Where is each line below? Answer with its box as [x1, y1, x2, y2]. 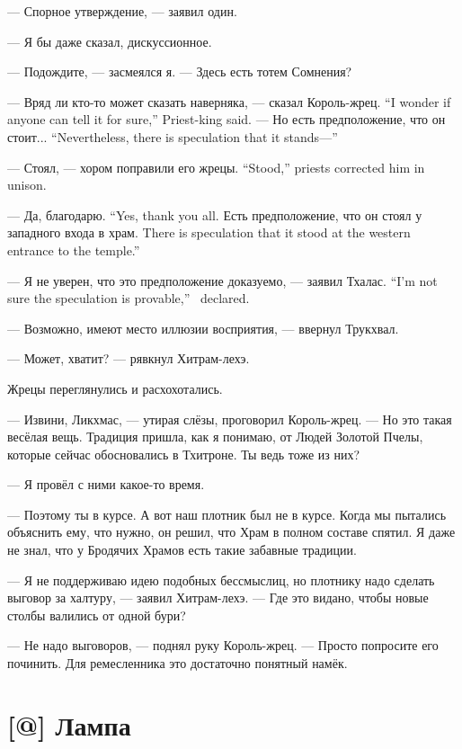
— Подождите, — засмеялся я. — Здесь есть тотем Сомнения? [7, 62, 352, 81]
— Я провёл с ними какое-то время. [7, 475, 205, 494]
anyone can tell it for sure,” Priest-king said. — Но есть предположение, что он [7, 110, 446, 129]
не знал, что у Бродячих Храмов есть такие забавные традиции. [7, 540, 357, 559]
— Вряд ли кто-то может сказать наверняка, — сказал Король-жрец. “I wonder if [7, 92, 451, 111]
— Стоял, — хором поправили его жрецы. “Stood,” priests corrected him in [7, 157, 425, 176]
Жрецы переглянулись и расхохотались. [7, 379, 223, 397]
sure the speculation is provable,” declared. [7, 289, 250, 308]
